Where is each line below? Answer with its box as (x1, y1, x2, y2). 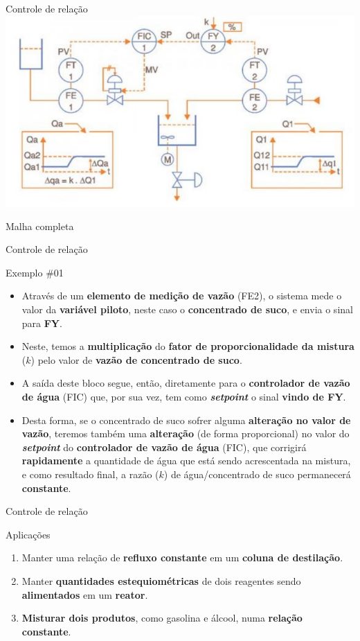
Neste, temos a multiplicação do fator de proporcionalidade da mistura (21, 339, 354, 353)
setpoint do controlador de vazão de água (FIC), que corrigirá (21, 439, 307, 454)
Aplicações (6, 527, 51, 541)
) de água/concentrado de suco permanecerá (163, 466, 351, 481)
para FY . (21, 315, 62, 330)
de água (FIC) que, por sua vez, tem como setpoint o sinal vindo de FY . (21, 389, 346, 403)
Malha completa (6, 218, 74, 233)
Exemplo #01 (6, 265, 64, 279)
